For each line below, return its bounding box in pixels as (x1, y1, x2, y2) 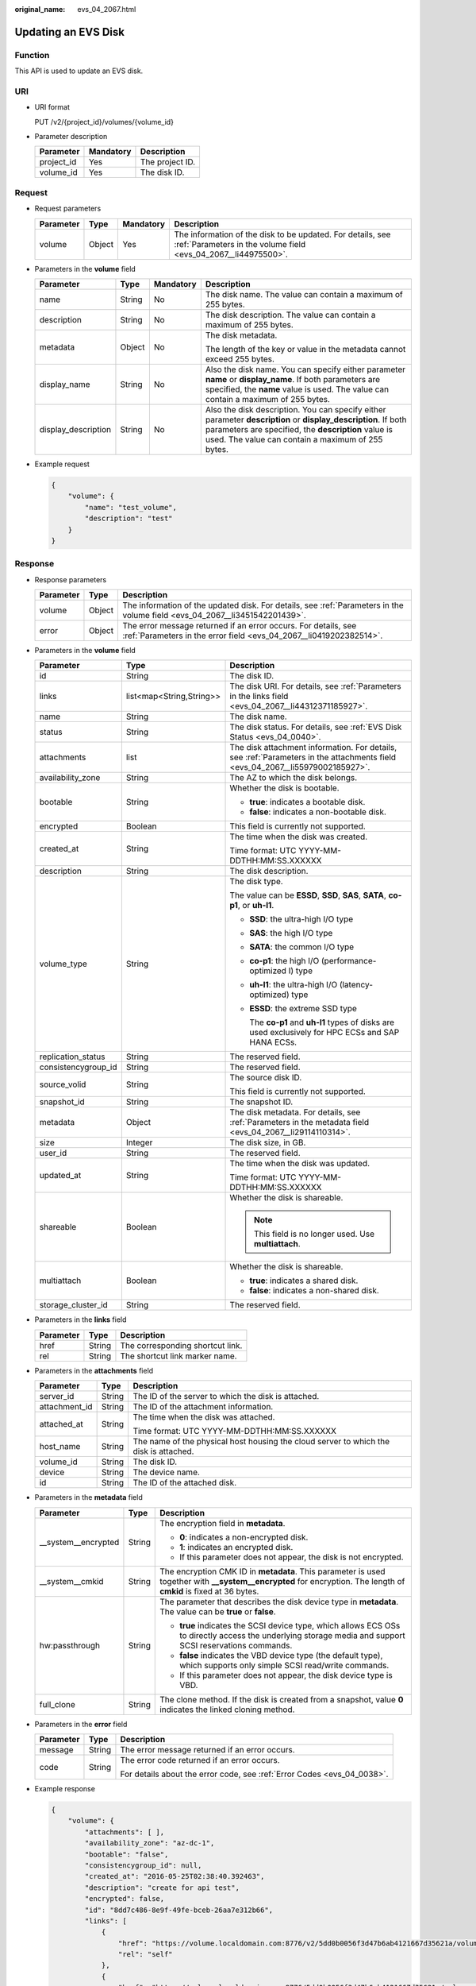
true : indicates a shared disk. (249, 1275, 359, 1286)
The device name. (132, 1466, 200, 1478)
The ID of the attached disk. (132, 1478, 237, 1489)
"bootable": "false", (84, 1849, 169, 1859)
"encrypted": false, (84, 1895, 165, 1903)
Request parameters (34, 203, 102, 214)
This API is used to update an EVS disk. (14, 66, 144, 75)
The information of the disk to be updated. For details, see (174, 229, 391, 240)
